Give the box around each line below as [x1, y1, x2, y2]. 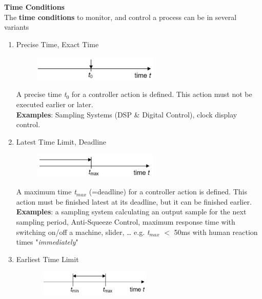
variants [4, 22, 29, 32]
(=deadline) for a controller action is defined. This [89, 186, 247, 197]
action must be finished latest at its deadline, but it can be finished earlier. [16, 196, 252, 207]
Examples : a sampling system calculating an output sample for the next [16, 206, 247, 217]
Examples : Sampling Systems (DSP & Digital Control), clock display [16, 109, 237, 119]
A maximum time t [16, 186, 76, 197]
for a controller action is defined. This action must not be [71, 89, 252, 99]
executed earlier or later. [16, 98, 93, 109]
